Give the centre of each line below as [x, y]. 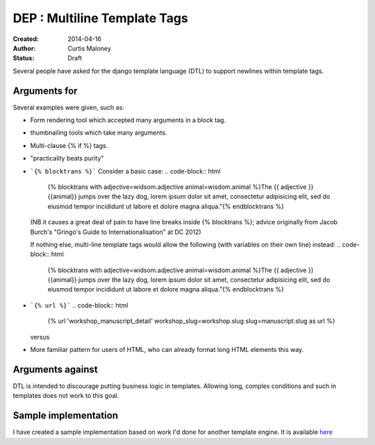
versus [40, 337]
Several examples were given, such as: [68, 107]
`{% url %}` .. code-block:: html [79, 305]
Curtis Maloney [89, 48]
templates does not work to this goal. [66, 396]
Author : [24, 48]
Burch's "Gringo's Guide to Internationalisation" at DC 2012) [116, 232]
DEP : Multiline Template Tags [101, 18]
